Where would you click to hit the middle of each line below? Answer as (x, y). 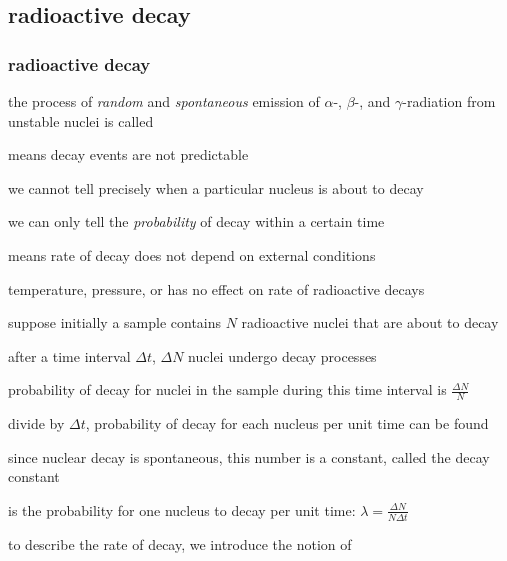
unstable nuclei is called (81, 120)
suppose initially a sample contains (115, 322)
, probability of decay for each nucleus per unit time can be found (287, 423)
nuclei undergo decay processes (282, 355)
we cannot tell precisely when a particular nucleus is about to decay (216, 187)
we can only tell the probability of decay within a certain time (196, 221)
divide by (36, 423)
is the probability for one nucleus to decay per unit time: (182, 509)
